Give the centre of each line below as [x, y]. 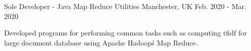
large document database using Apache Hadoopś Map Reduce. [101, 42]
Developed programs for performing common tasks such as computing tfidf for [126, 33]
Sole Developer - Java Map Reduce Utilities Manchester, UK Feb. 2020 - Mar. [125, 6]
